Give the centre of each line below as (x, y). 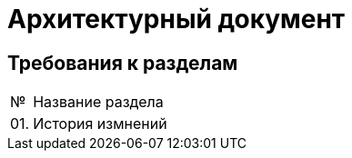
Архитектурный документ (176, 19)
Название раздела (98, 102)
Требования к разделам (123, 63)
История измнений (100, 124)
